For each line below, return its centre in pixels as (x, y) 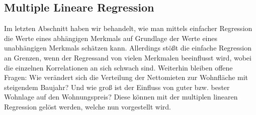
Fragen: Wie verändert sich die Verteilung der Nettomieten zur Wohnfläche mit (126, 77)
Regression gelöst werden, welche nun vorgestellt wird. (88, 106)
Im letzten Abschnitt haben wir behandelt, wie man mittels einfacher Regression (128, 28)
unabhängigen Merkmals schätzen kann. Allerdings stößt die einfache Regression (128, 48)
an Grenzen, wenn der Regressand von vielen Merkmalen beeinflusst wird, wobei (128, 57)
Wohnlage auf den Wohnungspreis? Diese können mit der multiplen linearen (121, 97)
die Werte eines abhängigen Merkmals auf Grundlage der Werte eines (111, 38)
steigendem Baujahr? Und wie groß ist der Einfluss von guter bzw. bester (117, 87)
